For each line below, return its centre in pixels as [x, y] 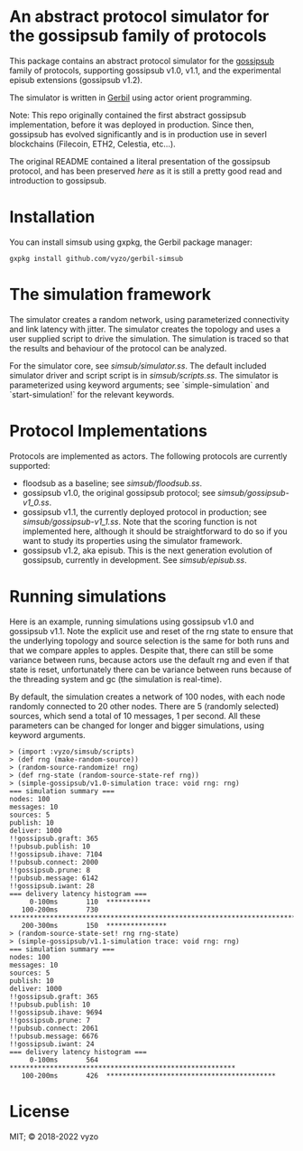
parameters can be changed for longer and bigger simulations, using [137, 725]
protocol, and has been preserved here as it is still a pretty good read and [146, 171]
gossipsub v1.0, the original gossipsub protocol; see [119, 492]
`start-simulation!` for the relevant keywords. [92, 394]
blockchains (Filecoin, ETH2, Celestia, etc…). [92, 144]
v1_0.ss [36, 502]
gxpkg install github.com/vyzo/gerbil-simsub [96, 258]
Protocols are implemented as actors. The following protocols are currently [148, 456]
